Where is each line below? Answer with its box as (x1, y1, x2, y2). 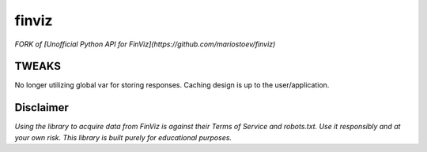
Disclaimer (14, 101, 69, 114)
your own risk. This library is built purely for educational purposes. (14, 132, 232, 142)
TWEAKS (14, 60, 61, 73)
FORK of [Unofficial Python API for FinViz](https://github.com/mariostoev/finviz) (14, 39, 276, 49)
